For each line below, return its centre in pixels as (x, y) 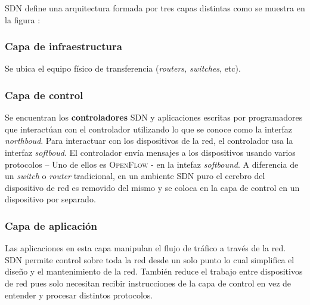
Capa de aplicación (51, 225)
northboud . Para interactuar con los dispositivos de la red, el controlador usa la (149, 141)
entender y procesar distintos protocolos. (79, 295)
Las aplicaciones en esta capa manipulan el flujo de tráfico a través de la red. (145, 248)
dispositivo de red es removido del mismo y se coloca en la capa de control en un (152, 187)
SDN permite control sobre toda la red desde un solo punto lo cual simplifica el (150, 259)
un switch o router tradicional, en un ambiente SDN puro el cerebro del (135, 176)
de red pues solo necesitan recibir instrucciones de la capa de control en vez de (148, 283)
